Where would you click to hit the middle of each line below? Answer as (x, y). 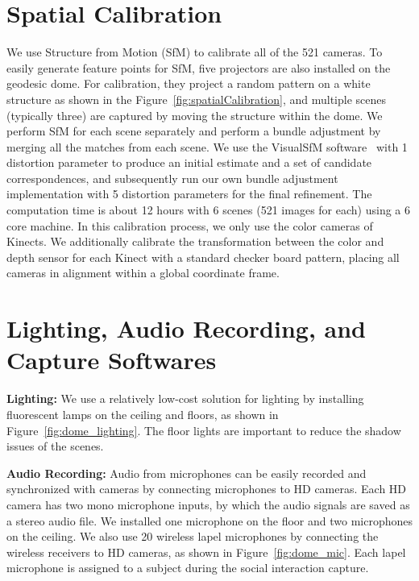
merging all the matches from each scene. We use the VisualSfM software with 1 (207, 146)
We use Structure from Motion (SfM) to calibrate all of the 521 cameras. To (195, 52)
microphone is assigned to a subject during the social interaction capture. (188, 568)
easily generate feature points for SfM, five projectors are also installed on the (199, 67)
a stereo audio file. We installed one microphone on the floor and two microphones (209, 520)
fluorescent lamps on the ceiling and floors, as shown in (143, 414)
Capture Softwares (112, 360)
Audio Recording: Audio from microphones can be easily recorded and (187, 473)
